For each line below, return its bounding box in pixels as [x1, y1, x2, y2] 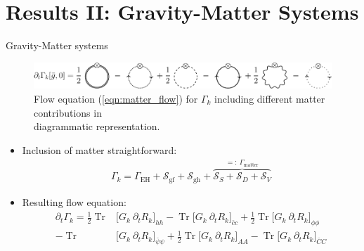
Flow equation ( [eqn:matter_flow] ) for [34, 91, 198, 105]
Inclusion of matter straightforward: [22, 142, 177, 157]
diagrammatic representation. [34, 119, 160, 134]
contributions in [34, 105, 102, 120]
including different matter [214, 91, 325, 105]
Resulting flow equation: [22, 194, 126, 209]
